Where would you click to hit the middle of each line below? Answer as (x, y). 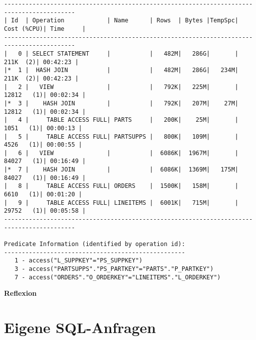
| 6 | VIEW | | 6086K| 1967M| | (121, 153)
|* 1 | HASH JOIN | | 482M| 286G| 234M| (121, 70)
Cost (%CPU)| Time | (45, 29)
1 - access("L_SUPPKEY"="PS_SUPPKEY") (79, 261)
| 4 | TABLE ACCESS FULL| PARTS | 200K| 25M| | (121, 120)
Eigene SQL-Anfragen (80, 327)
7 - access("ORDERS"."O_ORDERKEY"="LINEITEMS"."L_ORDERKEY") (118, 277)
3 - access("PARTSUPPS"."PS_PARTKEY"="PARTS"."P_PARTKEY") (114, 269)
